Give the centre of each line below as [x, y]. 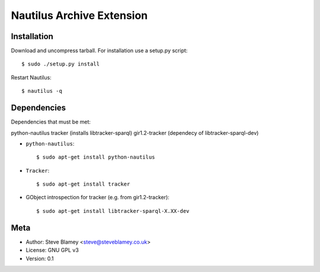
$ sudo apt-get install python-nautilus [96, 157]
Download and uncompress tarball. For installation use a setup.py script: [99, 51]
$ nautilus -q [42, 91]
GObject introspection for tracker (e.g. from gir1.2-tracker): [98, 197]
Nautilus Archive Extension [79, 15]
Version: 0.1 [40, 258]
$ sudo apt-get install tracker [83, 184]
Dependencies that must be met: [51, 122]
